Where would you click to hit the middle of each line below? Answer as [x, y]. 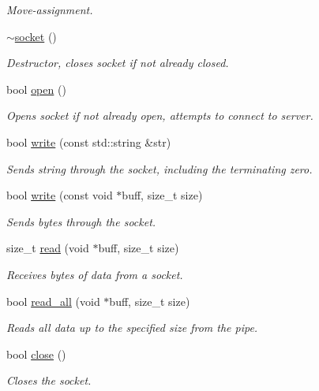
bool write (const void [60, 195]
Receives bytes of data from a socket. [95, 274]
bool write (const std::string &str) [89, 142]
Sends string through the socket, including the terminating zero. [159, 168]
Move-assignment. [50, 9]
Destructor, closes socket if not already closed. [118, 63]
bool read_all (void [53, 301]
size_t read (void [48, 248]
